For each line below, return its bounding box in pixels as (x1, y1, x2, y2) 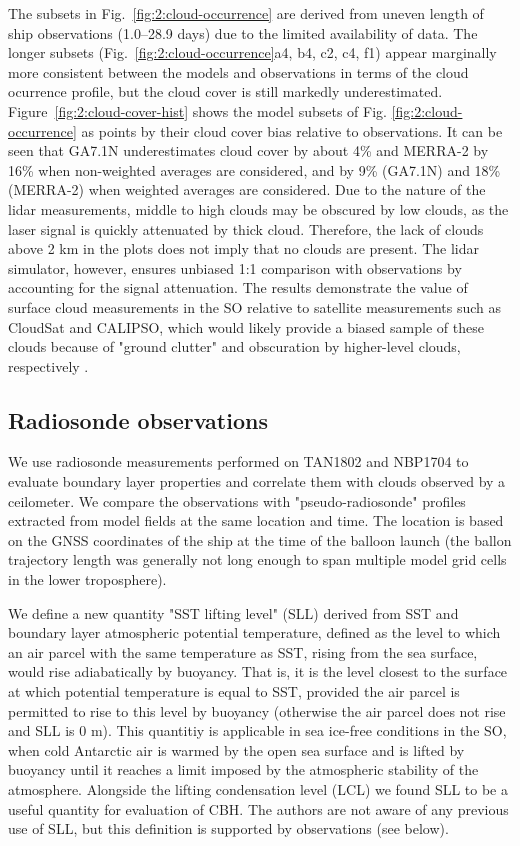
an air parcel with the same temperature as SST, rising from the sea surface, (8, 641, 478, 662)
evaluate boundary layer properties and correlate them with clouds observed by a (8, 471, 506, 492)
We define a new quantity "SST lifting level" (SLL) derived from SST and (8, 602, 459, 623)
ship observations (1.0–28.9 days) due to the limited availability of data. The (8, 22, 478, 43)
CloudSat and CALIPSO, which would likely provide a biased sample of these (8, 316, 484, 337)
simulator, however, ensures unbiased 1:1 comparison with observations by (8, 257, 462, 278)
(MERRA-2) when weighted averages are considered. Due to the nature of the (8, 179, 486, 200)
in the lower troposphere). (8, 569, 167, 590)
